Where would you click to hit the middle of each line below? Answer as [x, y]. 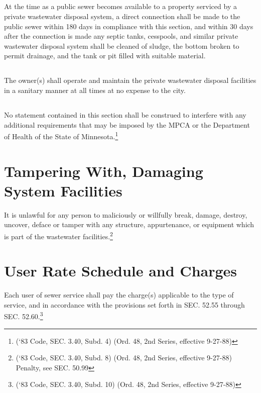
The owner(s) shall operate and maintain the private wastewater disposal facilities [130, 80]
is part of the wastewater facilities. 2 [58, 235]
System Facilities [63, 190]
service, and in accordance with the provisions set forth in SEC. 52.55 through [124, 304]
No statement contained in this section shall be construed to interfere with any [125, 114]
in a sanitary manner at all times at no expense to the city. [95, 90]
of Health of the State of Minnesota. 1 [61, 135]
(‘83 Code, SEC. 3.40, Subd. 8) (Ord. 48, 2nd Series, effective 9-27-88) [124, 358]
